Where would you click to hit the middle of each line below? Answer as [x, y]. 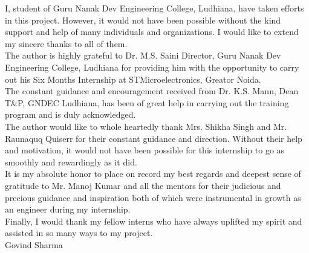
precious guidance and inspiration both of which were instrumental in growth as [153, 197]
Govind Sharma [34, 244]
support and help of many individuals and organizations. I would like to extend [152, 32]
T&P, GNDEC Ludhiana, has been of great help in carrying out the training [147, 102]
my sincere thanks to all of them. [66, 43]
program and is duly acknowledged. [70, 114]
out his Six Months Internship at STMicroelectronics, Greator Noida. [133, 79]
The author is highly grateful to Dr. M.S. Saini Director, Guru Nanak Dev [143, 55]
